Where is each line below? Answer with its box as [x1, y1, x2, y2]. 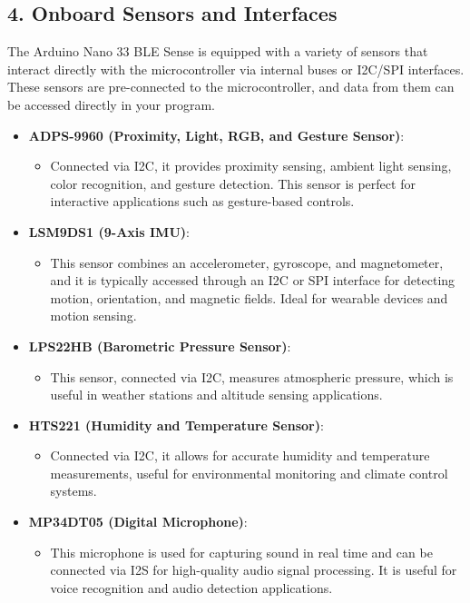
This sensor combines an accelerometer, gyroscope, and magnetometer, [50, 252, 444, 272]
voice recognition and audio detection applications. [50, 578, 333, 597]
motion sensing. [50, 306, 137, 325]
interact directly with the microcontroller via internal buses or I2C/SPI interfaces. [7, 59, 465, 78]
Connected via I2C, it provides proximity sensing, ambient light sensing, [50, 156, 452, 175]
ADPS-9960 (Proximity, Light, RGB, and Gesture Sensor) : [28, 125, 405, 144]
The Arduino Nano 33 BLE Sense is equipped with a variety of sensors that [7, 42, 428, 61]
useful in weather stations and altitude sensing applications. [50, 385, 383, 404]
